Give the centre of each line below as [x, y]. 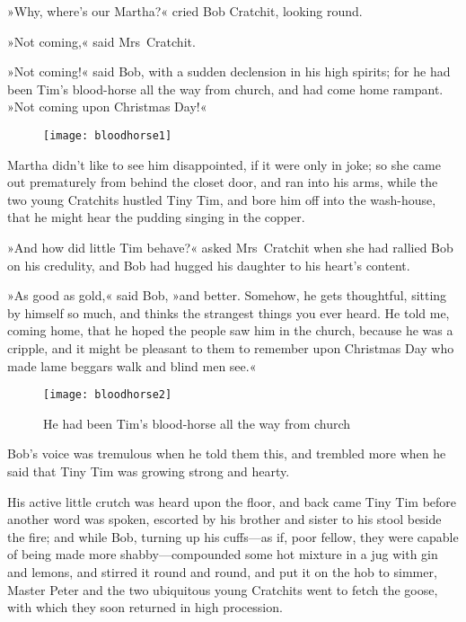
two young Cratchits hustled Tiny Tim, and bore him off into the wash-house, [222, 199]
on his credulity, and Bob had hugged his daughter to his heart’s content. [209, 265]
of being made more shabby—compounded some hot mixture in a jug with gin [223, 554]
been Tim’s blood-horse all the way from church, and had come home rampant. [225, 89]
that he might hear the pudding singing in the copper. [156, 217]
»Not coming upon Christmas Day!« [107, 107]
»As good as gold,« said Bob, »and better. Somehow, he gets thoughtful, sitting [227, 295]
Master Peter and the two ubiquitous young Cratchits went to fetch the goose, [223, 589]
